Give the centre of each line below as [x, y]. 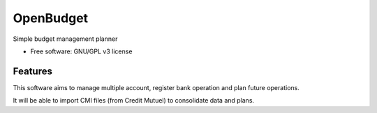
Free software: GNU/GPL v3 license [81, 51]
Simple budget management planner [65, 39]
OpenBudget [51, 18]
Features [32, 71]
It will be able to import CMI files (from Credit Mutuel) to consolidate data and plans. [134, 101]
